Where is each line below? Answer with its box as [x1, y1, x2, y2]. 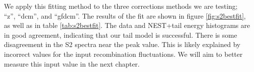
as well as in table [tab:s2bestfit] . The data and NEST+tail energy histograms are [4, 20, 250, 30]
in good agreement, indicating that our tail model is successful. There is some [4, 29, 237, 40]
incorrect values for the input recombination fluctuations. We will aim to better [4, 48, 243, 59]
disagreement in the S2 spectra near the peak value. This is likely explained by [4, 39, 241, 49]
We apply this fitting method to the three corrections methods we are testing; [4, 1, 238, 11]
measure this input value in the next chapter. [4, 58, 140, 69]
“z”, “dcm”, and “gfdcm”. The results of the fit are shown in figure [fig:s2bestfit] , [4, 10, 246, 21]
